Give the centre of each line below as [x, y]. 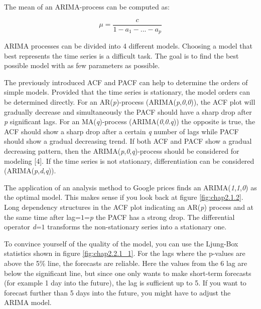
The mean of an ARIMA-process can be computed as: [87, 7]
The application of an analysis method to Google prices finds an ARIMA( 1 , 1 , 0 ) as [130, 187]
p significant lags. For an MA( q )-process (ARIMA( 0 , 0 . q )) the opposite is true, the [130, 121]
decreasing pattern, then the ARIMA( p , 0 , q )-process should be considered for [122, 151]
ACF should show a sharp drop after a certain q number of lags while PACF [121, 131]
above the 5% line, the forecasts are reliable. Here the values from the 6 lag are [126, 263]
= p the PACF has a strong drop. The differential [159, 217]
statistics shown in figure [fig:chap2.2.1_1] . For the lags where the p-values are [125, 253]
